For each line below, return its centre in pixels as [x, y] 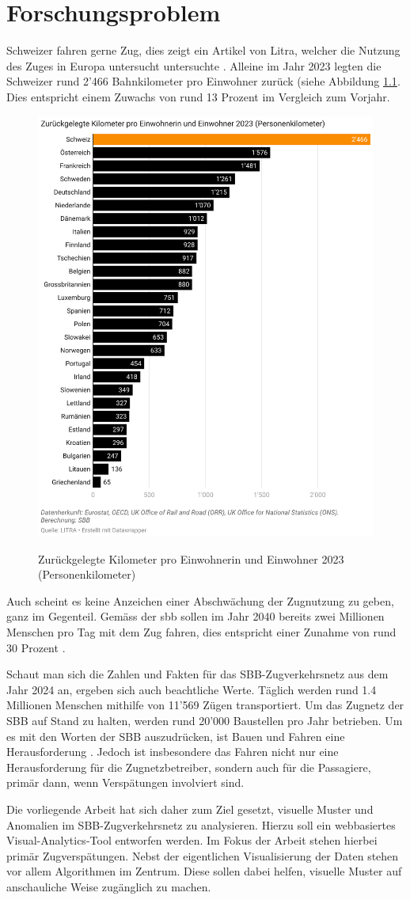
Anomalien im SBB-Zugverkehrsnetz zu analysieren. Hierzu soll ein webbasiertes [201, 824]
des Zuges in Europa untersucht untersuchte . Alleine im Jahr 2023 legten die [194, 65]
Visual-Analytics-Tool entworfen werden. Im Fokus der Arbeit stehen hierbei [192, 840]
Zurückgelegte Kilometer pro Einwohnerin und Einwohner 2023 [191, 558]
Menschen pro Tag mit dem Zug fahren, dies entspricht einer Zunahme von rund [201, 632]
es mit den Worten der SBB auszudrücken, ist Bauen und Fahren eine [176, 736]
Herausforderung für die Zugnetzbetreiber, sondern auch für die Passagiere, [189, 767]
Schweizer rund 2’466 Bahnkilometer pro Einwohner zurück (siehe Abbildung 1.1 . [203, 81]
